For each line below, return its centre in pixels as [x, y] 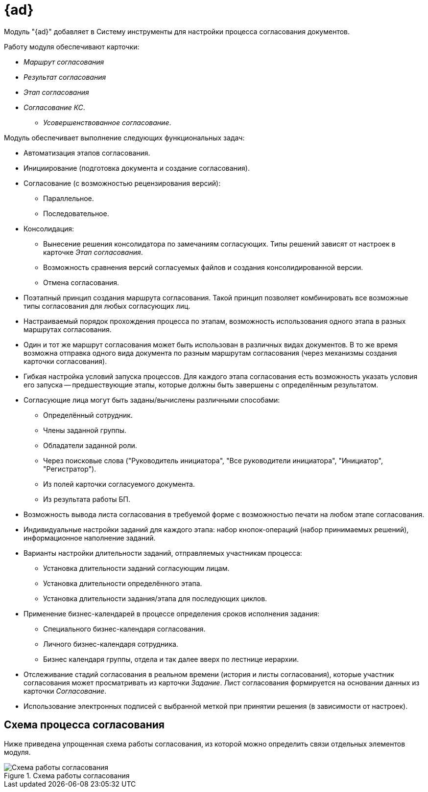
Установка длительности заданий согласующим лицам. [136, 568]
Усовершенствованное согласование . [107, 122]
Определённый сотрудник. [88, 415]
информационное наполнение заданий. [90, 538]
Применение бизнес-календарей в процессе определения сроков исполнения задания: [172, 613]
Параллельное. [69, 198]
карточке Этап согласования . [93, 252]
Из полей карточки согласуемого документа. [119, 484]
